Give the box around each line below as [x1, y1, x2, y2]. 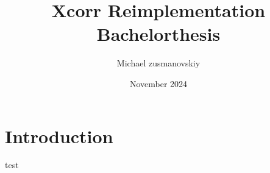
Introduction [5, 123, 113, 148]
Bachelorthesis [96, 21, 221, 46]
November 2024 [129, 77, 188, 90]
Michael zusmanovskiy [116, 57, 201, 69]
